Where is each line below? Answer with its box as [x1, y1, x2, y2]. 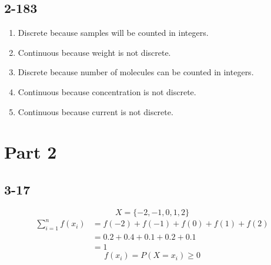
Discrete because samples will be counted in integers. [18, 26, 209, 39]
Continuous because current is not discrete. [18, 105, 173, 118]
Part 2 [4, 140, 57, 164]
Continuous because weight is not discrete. [18, 46, 171, 58]
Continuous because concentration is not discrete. [18, 85, 196, 98]
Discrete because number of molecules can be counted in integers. [18, 66, 254, 78]
